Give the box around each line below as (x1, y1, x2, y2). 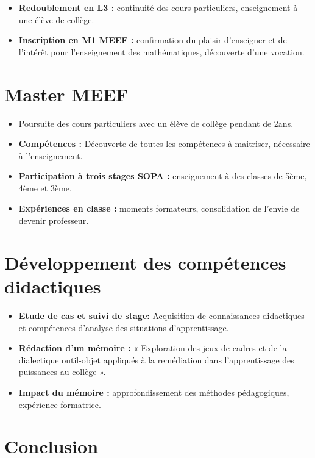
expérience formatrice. (18, 398, 101, 410)
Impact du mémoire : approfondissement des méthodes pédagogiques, (18, 385, 289, 398)
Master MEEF (4, 81, 129, 106)
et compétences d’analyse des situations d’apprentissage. (18, 321, 229, 334)
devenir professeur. (18, 214, 89, 227)
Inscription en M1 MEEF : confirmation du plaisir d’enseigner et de (18, 34, 287, 46)
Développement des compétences (4, 249, 286, 274)
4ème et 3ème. (18, 181, 72, 194)
